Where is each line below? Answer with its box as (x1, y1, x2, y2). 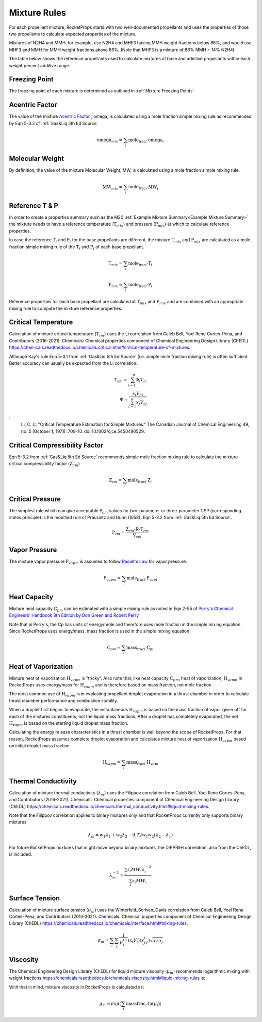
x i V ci (132, 391, 143, 397)
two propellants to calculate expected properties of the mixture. (9, 31, 137, 36)
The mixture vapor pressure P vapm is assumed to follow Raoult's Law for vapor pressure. (9, 558, 187, 566)
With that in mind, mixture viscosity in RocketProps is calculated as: (9, 984, 144, 990)
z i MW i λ (127, 866, 145, 873)
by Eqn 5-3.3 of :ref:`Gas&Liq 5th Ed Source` (9, 120, 98, 126)
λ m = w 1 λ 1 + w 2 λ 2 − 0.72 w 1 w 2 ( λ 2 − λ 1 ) (88, 832, 173, 839)
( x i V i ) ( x (128, 937, 144, 944)
